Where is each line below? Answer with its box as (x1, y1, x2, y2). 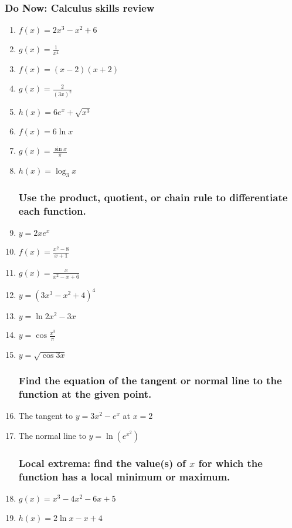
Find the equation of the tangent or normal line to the (18, 373, 282, 387)
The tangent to (18, 409, 73, 422)
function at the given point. (18, 386, 152, 401)
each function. (18, 203, 86, 218)
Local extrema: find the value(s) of (18, 455, 186, 470)
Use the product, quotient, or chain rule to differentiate (18, 189, 288, 204)
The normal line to (18, 429, 86, 441)
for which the (198, 455, 263, 470)
